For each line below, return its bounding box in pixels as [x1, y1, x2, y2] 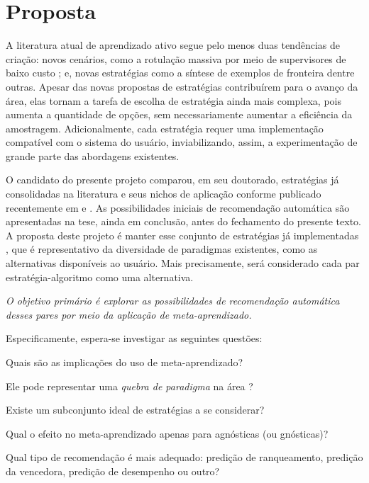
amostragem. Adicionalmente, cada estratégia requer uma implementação [6, 120, 324, 135]
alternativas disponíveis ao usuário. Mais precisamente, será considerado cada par [6, 256, 360, 271]
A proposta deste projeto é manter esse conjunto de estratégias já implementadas [6, 227, 359, 242]
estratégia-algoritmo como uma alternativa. [6, 269, 194, 284]
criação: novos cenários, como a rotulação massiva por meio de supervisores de [6, 51, 346, 66]
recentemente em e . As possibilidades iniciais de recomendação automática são [6, 200, 350, 215]
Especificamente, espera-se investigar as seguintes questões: [6, 331, 263, 346]
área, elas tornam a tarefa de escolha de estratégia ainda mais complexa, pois [6, 93, 341, 108]
